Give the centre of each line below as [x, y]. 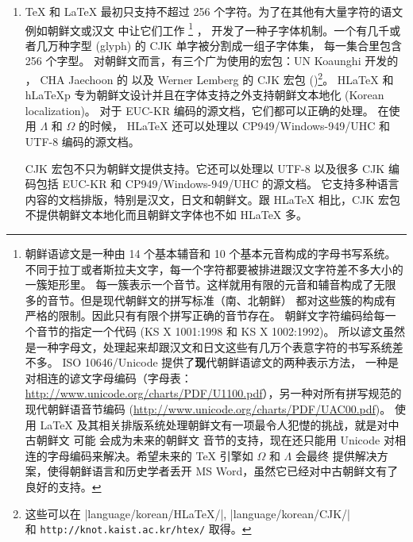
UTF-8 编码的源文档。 [82, 142]
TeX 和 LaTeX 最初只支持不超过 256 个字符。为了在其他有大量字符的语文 [214, 11]
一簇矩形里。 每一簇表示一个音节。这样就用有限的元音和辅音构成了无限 [210, 284]
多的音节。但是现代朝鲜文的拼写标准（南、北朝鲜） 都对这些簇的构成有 [210, 300]
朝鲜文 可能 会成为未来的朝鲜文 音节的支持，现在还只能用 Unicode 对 [215, 440]
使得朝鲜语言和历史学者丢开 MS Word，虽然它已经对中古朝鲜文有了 [223, 471]
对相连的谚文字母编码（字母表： [108, 377]
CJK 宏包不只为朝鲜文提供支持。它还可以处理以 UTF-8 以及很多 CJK [205, 168]
